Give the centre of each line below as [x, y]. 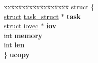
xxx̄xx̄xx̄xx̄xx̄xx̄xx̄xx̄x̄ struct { [49, 6]
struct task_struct [31, 16]
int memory [23, 35]
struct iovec [21, 26]
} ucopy [17, 54]
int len [14, 45]
